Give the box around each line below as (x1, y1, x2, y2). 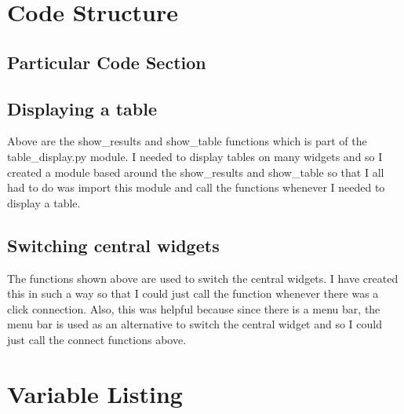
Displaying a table (7, 96, 158, 120)
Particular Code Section (7, 49, 206, 74)
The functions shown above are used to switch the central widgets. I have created (7, 269, 399, 286)
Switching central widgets (7, 233, 220, 257)
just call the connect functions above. (7, 331, 187, 347)
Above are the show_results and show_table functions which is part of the (7, 133, 367, 149)
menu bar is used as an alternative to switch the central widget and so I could (7, 316, 383, 332)
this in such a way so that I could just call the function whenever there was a (7, 285, 379, 302)
